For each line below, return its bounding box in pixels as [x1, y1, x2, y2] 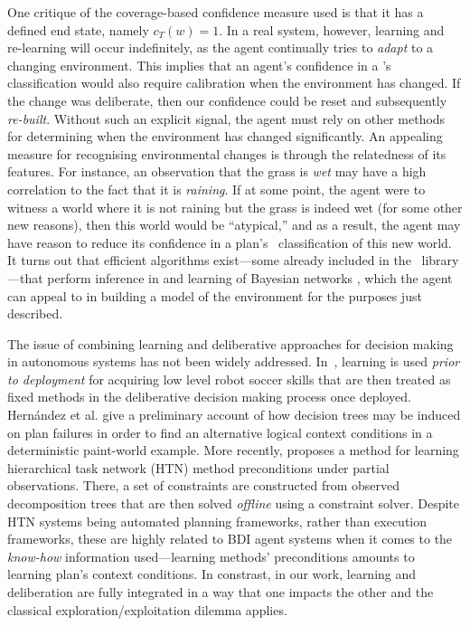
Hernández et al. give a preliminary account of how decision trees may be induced [7, 405, 461, 424]
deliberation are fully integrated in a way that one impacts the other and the [7, 583, 434, 601]
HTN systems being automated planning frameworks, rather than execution [7, 511, 428, 530]
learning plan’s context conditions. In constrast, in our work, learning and [7, 564, 417, 583]
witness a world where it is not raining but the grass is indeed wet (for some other [7, 197, 463, 216]
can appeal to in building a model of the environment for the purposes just [7, 286, 422, 305]
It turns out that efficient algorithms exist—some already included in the [7, 251, 411, 270]
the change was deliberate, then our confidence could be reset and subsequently [7, 90, 447, 109]
